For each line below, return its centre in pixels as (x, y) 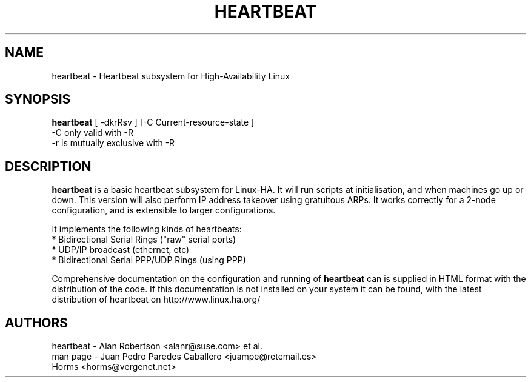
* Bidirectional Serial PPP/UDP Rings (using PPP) (149, 260)
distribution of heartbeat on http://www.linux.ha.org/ (156, 300)
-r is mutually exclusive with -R (113, 143)
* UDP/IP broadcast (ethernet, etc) (121, 250)
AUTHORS (37, 323)
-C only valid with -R (92, 133)
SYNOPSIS (38, 99)
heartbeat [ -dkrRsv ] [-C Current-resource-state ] (153, 122)
